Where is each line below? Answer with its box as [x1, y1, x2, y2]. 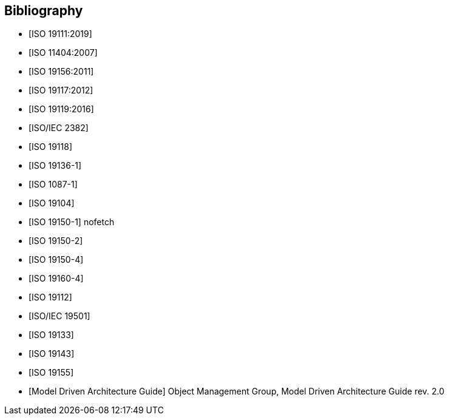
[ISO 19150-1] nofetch [29, 217, 115, 228]
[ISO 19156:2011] [29, 66, 94, 77]
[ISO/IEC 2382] [29, 123, 89, 134]
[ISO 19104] [29, 198, 75, 209]
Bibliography [4, 3, 83, 18]
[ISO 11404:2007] [29, 47, 98, 58]
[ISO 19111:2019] [29, 29, 92, 39]
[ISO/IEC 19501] [29, 311, 90, 322]
